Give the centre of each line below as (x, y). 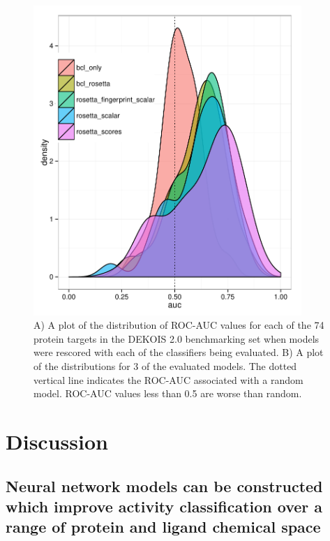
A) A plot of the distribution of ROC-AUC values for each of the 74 (179, 325)
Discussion (57, 441)
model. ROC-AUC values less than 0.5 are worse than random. (168, 393)
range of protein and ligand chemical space (163, 527)
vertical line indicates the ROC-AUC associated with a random (168, 379)
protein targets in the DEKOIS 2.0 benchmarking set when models (177, 338)
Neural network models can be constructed (164, 486)
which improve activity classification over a (164, 506)
